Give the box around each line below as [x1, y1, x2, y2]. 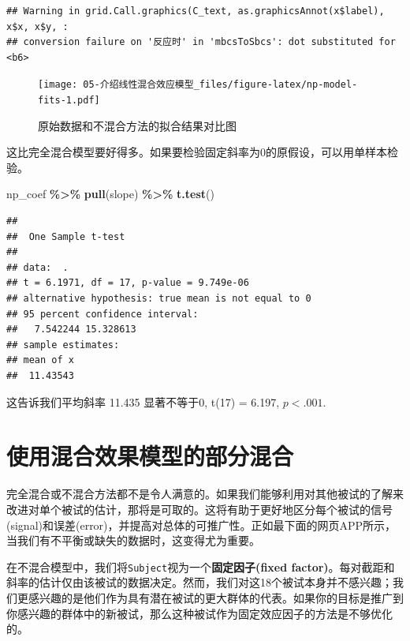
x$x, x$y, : [6, 21, 69, 32]
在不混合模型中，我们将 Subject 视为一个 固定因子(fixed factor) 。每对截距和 [6, 558, 395, 575]
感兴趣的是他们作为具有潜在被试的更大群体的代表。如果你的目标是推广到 [28, 589, 404, 605]
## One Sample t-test [6, 231, 125, 242]
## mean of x [6, 354, 74, 366]
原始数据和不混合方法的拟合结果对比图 [38, 117, 237, 133]
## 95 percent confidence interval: [6, 308, 199, 320]
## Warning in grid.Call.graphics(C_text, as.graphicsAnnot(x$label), [6, 6, 385, 17]
